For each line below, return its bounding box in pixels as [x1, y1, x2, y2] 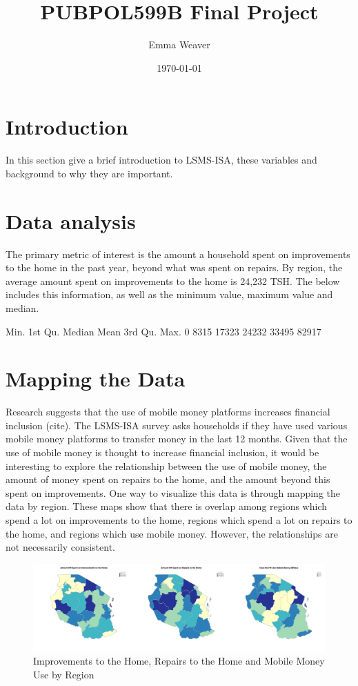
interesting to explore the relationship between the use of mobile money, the [6, 458, 327, 473]
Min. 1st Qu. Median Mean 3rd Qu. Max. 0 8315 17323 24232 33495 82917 [6, 324, 321, 338]
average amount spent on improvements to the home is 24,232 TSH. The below [6, 273, 340, 288]
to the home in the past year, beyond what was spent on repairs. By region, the [6, 260, 343, 275]
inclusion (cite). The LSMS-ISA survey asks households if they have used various [6, 418, 348, 432]
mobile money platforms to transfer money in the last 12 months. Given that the [6, 431, 348, 446]
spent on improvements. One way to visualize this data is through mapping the [6, 485, 341, 500]
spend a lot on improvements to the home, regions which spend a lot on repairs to [6, 513, 352, 527]
